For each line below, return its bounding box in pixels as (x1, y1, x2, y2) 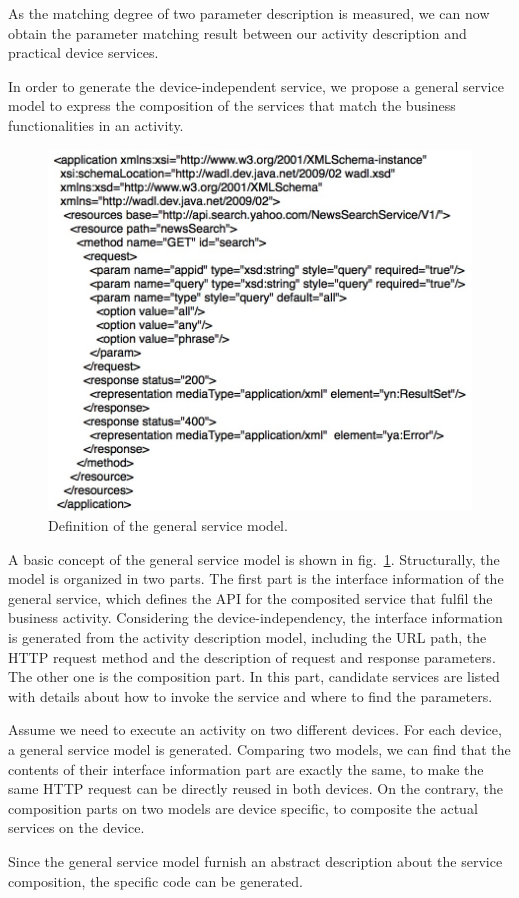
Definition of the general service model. (48, 515, 288, 536)
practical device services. (8, 42, 159, 63)
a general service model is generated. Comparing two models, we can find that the (8, 738, 511, 759)
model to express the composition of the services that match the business (8, 95, 456, 116)
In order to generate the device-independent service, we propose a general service (8, 75, 504, 96)
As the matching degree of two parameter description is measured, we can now (8, 3, 490, 23)
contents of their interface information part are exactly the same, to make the (8, 758, 484, 779)
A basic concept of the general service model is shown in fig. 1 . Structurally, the (8, 548, 500, 569)
